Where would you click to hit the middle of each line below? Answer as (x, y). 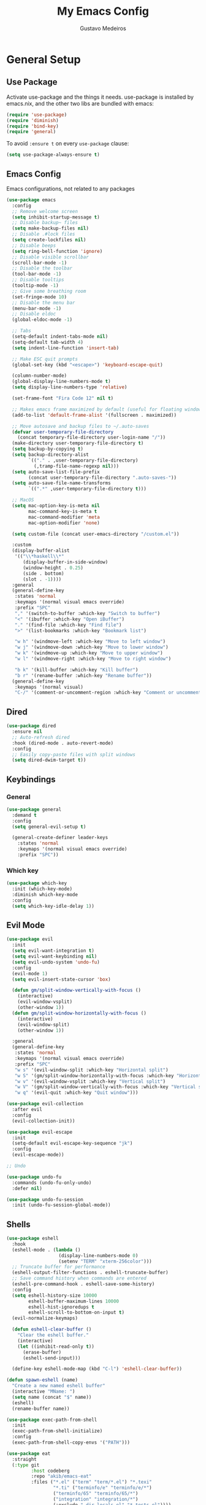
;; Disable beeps (34, 246)
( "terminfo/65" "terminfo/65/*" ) (96, 1494)
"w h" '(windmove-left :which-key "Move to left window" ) (90, 642)
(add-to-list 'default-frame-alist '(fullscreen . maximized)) (94, 415)
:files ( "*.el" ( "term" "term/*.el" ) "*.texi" (91, 1482)
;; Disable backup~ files (45, 223)
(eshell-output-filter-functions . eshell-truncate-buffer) (90, 1273)
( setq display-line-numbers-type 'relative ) (70, 387)
